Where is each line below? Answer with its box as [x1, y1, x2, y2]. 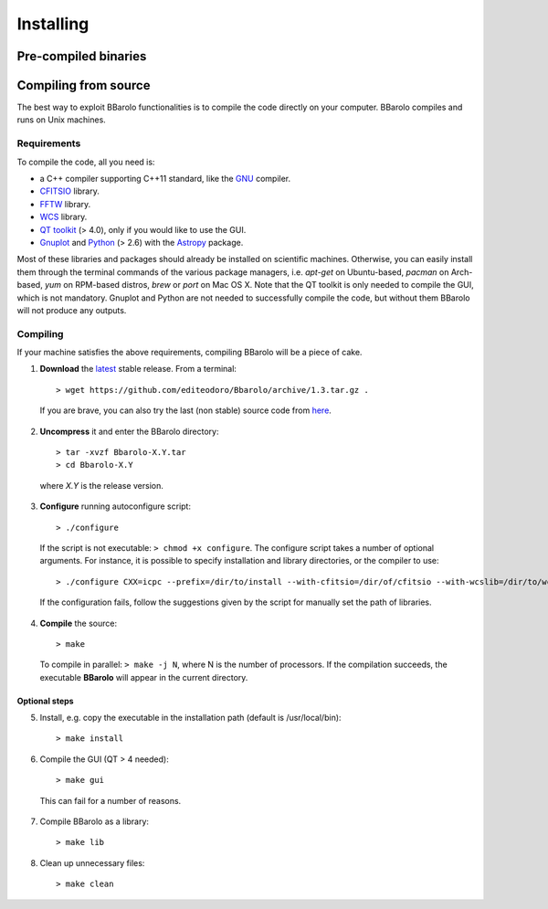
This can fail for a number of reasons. [39, 795, 182, 806]
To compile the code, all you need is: [16, 156, 155, 167]
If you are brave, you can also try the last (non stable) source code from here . [39, 405, 332, 416]
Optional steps [16, 695, 74, 706]
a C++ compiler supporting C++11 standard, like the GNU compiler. [39, 174, 291, 184]
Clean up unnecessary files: [39, 857, 145, 868]
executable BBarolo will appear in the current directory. [39, 671, 248, 682]
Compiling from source [16, 78, 151, 93]
